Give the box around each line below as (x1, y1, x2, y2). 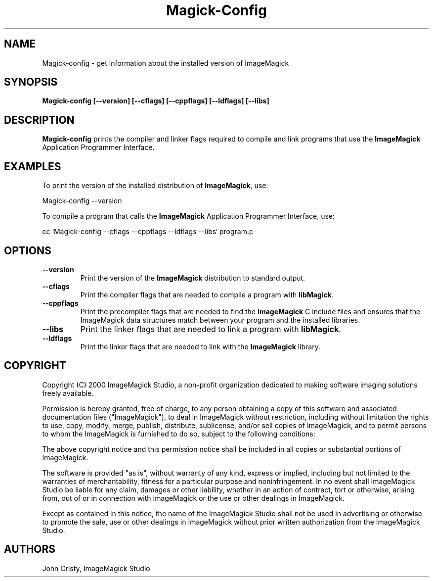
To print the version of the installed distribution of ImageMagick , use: (42, 181, 268, 190)
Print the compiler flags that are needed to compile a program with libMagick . (80, 290, 334, 299)
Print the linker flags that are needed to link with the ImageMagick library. (80, 342, 320, 351)
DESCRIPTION (4, 113, 75, 126)
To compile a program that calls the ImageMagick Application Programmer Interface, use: (42, 212, 335, 221)
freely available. (42, 388, 94, 397)
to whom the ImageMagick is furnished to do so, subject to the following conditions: (42, 429, 315, 438)
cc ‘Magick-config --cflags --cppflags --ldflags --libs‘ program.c (42, 227, 254, 236)
